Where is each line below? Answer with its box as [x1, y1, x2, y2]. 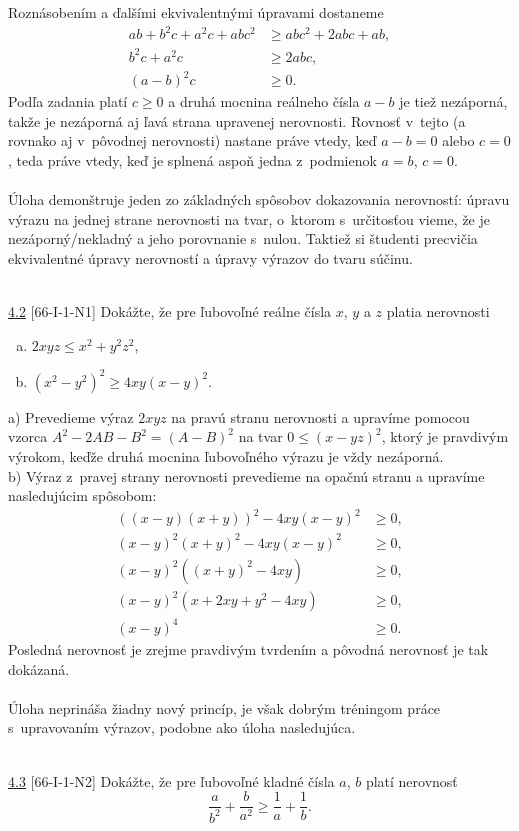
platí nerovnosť [365, 770, 458, 791]
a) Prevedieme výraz [8, 406, 134, 427]
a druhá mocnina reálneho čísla [168, 91, 360, 112]
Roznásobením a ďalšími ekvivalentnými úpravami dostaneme [8, 2, 384, 22]
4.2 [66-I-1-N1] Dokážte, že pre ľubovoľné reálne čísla [8, 301, 332, 322]
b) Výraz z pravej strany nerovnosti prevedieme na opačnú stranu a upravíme [8, 465, 485, 486]
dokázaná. [8, 658, 70, 679]
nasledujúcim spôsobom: [8, 485, 157, 506]
